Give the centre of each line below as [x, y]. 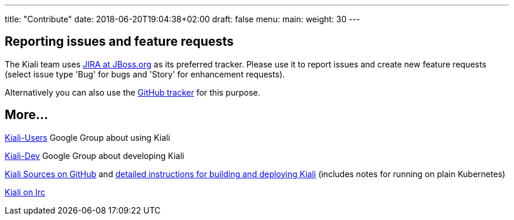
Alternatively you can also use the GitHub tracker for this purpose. [133, 92]
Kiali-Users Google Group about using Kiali [87, 137]
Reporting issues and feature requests [119, 42]
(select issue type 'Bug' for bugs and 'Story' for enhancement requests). [145, 74]
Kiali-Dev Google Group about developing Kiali [94, 155]
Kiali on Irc [25, 192]
